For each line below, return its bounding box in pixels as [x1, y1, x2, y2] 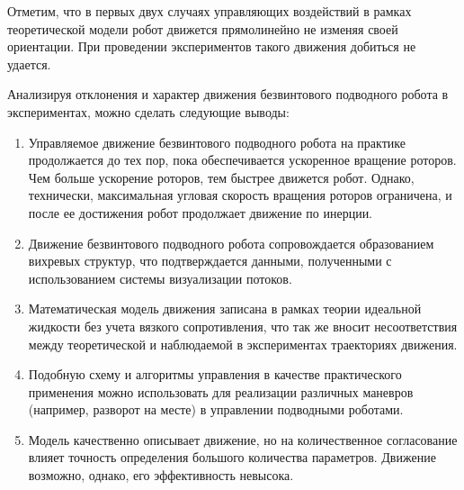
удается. [7, 54, 51, 73]
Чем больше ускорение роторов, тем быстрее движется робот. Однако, [28, 168, 415, 186]
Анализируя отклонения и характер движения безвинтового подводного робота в [7, 85, 449, 104]
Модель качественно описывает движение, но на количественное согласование [28, 430, 458, 449]
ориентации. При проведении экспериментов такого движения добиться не [7, 37, 416, 56]
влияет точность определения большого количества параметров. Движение [28, 448, 436, 467]
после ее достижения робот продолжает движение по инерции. [28, 203, 373, 222]
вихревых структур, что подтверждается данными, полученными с [28, 251, 392, 270]
